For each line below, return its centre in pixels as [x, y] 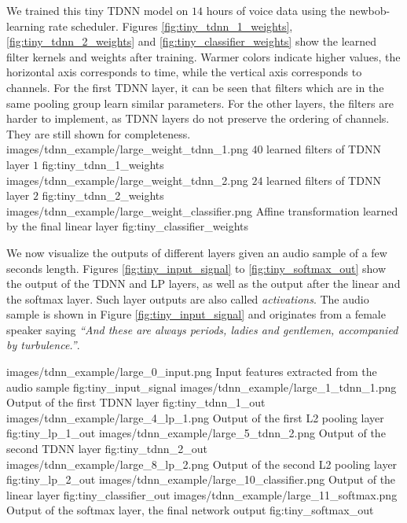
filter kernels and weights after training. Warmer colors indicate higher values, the [203, 56]
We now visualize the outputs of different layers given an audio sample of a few [197, 252]
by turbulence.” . [43, 345]
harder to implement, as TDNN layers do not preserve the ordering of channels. [198, 118]
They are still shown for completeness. [99, 133]
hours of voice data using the [276, 10]
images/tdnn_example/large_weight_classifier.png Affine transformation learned [202, 210]
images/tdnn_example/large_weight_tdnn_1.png [127, 149]
